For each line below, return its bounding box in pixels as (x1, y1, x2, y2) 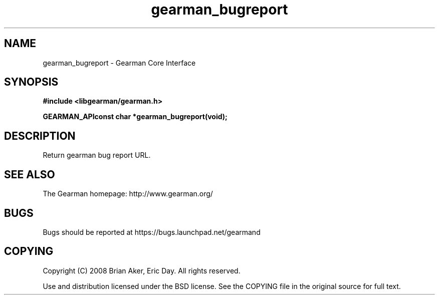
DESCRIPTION (4, 129, 76, 142)
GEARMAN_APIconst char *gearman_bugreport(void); (43, 112, 228, 121)
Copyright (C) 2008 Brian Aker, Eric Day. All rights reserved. (43, 266, 241, 275)
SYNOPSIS (4, 76, 59, 89)
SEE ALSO (4, 168, 55, 181)
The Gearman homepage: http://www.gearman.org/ (43, 189, 213, 198)
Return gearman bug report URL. (43, 151, 151, 160)
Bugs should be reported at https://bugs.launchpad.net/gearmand (43, 227, 261, 236)
